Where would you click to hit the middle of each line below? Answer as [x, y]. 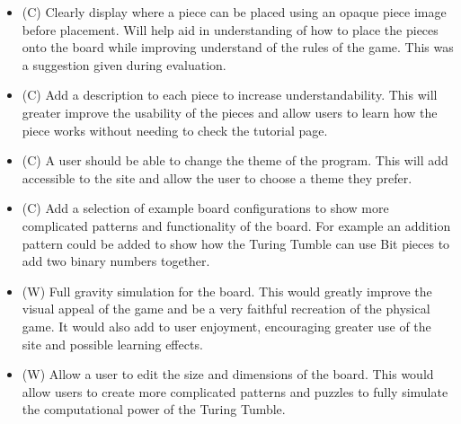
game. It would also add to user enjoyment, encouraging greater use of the [226, 326]
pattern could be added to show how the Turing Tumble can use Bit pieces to [236, 243]
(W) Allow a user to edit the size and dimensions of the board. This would [228, 374]
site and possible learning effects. [112, 344]
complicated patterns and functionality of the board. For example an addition [236, 225]
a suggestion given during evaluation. [124, 64]
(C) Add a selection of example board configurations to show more [205, 208]
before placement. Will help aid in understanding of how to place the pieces [230, 29]
